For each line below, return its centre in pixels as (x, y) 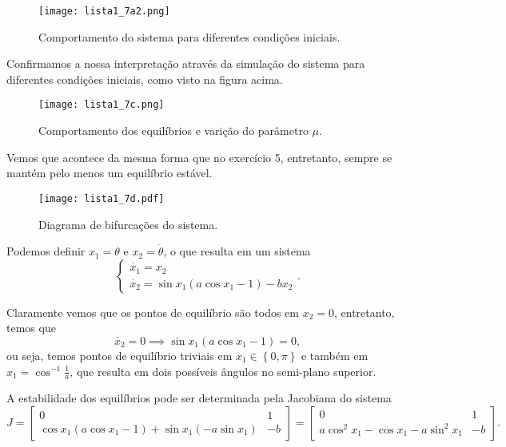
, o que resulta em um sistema (237, 251)
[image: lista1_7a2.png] (104, 11)
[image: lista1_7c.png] (102, 105)
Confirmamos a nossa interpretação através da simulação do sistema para (186, 63)
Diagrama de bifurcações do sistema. (128, 224)
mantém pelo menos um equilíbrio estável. (110, 173)
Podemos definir (46, 251)
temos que (31, 328)
